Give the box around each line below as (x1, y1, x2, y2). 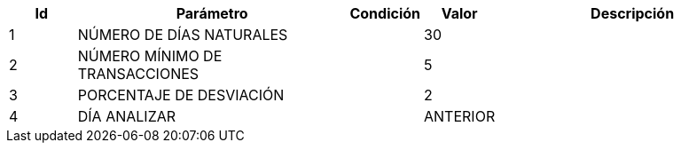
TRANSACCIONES (77, 65, 200, 83)
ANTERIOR (424, 107, 496, 125)
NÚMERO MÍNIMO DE (77, 47, 223, 65)
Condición (349, 4, 421, 22)
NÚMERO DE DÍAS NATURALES (77, 26, 288, 43)
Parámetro (176, 4, 248, 22)
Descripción (591, 4, 675, 22)
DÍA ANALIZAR (77, 107, 176, 125)
